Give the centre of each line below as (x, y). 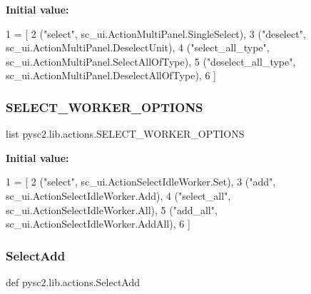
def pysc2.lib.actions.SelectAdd (73, 282)
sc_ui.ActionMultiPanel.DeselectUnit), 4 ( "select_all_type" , (138, 47)
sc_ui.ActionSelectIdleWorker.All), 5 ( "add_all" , (112, 209)
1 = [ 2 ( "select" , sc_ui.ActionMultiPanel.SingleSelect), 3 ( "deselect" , (156, 33)
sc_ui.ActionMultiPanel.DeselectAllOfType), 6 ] (111, 75)
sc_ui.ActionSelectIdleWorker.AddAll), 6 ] (98, 224)
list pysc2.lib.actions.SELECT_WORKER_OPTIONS (125, 134)
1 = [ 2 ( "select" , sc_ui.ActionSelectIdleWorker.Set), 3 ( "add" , (141, 182)
